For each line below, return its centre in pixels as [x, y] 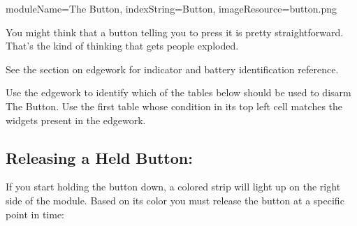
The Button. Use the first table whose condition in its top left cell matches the [174, 106]
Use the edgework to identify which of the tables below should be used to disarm [178, 92]
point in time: [35, 214]
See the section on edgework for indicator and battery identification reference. [172, 69]
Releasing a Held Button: [99, 157]
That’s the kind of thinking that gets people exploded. [122, 46]
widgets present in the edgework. [76, 120]
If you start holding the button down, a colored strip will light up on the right [173, 187]
